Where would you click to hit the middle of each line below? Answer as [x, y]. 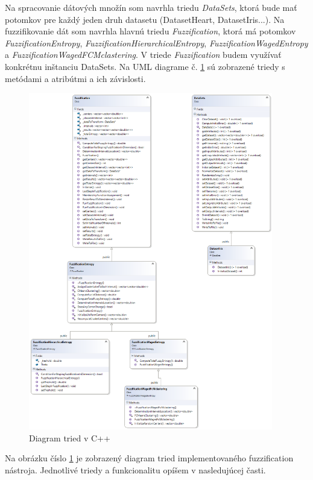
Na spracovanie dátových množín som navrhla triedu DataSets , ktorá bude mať [151, 7]
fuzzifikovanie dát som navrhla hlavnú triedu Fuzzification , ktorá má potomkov [150, 31]
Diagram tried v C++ [70, 437]
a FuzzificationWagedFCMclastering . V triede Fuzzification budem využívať [143, 55]
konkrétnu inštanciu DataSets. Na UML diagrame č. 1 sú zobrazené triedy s [145, 66]
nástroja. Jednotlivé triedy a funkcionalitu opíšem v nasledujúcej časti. [135, 470]
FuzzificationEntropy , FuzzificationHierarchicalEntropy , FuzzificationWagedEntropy [156, 43]
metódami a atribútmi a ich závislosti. [75, 78]
